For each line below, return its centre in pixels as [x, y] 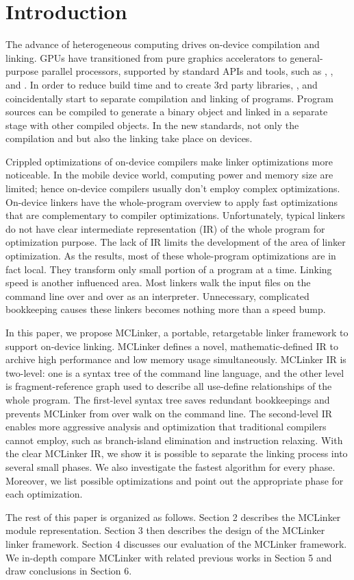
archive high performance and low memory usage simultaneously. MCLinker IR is [176, 359]
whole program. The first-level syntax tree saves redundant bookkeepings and [168, 399]
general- [306, 57]
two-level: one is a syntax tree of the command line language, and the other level [175, 372]
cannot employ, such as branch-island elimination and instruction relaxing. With [174, 440]
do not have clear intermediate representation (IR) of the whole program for [165, 228]
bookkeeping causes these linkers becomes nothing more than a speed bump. [166, 309]
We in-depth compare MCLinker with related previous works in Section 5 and [169, 557]
